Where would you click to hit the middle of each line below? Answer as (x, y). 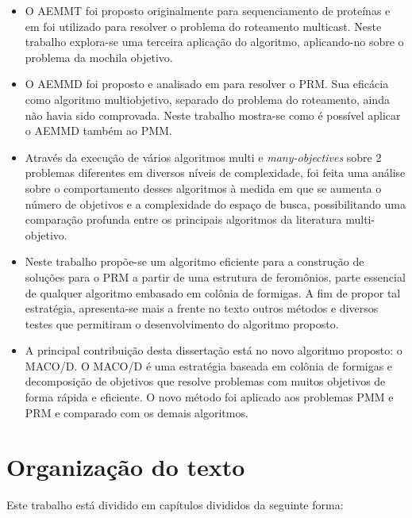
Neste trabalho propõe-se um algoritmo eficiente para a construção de (194, 261)
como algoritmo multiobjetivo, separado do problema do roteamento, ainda (207, 99)
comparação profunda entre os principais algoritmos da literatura (183, 219)
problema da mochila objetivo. (99, 57)
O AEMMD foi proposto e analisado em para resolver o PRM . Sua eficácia (207, 84)
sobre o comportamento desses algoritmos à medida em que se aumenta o (203, 188)
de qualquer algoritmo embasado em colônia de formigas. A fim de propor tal (213, 292)
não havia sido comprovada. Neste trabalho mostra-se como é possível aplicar (213, 115)
